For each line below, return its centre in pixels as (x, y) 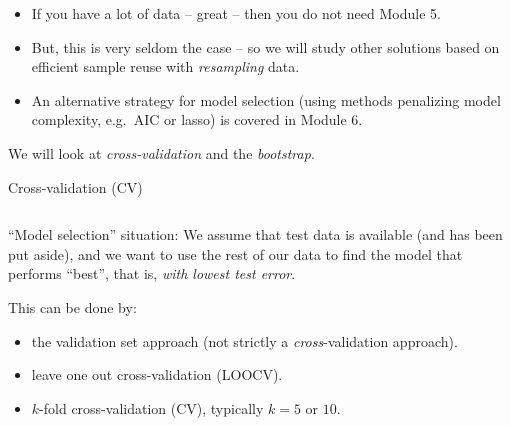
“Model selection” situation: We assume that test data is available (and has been (255, 234)
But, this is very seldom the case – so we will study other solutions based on (265, 46)
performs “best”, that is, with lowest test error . (152, 273)
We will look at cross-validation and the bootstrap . (161, 152)
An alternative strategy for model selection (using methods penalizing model (266, 99)
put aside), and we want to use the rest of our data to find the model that (235, 253)
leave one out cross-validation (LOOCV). (157, 374)
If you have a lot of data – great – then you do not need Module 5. (236, 13)
